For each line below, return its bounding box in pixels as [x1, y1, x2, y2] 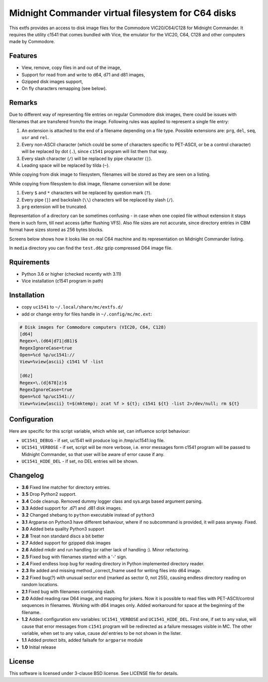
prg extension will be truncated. [21, 204, 88, 210]
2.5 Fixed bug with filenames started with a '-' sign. [21, 554, 128, 560]
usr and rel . [21, 135, 49, 141]
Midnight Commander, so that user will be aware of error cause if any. [21, 451, 165, 457]
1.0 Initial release [21, 644, 57, 650]
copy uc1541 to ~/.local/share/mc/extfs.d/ [21, 304, 124, 310]
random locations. [21, 582, 59, 588]
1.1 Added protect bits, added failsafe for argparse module [21, 637, 143, 643]
